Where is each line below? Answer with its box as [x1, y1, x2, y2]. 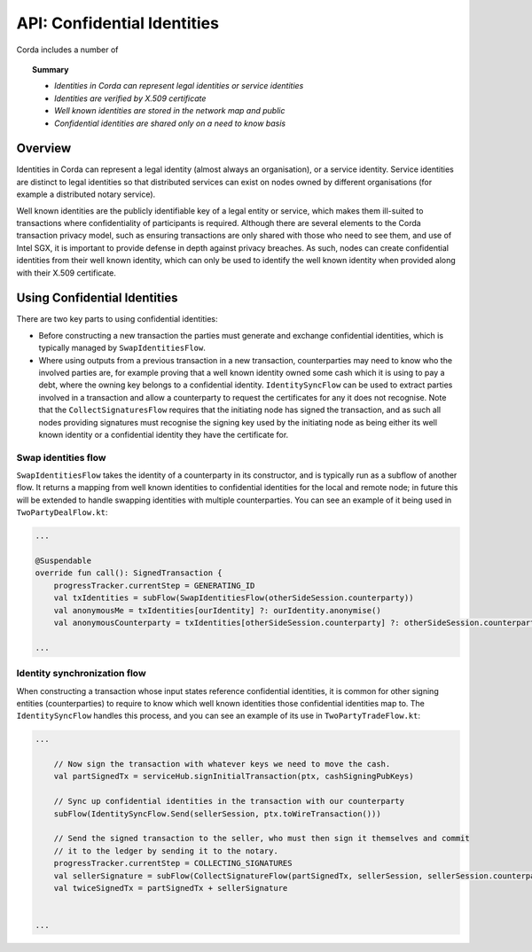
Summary [32, 64, 69, 74]
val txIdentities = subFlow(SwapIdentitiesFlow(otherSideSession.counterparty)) [53, 593, 414, 603]
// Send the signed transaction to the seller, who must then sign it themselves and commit [53, 833, 470, 844]
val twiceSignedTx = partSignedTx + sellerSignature [53, 883, 288, 893]
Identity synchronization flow [16, 667, 146, 680]
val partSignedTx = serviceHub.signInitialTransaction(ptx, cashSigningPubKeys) [53, 771, 414, 782]
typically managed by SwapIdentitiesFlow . [38, 342, 206, 354]
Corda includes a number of [16, 44, 119, 55]
